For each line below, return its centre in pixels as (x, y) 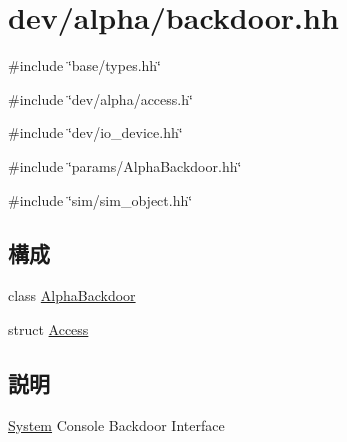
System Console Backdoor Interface (116, 424)
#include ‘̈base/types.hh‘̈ (85, 65)
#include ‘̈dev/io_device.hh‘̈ (95, 132)
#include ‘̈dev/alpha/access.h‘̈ (100, 98)
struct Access (48, 328)
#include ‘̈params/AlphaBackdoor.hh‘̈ (125, 165)
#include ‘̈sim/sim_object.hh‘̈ (100, 199)
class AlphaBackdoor (72, 295)
